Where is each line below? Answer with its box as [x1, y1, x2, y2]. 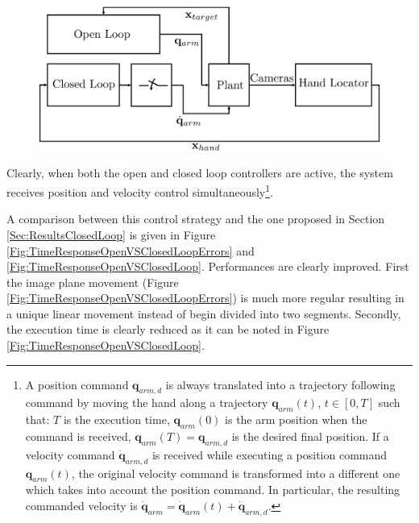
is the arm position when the [225, 411, 367, 428]
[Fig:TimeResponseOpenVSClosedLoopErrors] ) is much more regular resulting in [6, 289, 404, 306]
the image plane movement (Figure [6, 273, 179, 290]
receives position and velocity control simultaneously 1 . [6, 181, 273, 200]
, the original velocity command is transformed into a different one [71, 464, 400, 481]
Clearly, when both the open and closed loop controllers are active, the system [6, 164, 393, 181]
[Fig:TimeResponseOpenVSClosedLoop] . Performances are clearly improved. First [6, 258, 409, 275]
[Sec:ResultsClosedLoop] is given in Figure [6, 226, 216, 243]
